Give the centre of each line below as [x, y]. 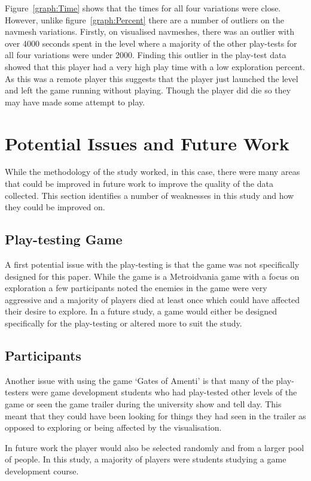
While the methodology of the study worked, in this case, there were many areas [153, 172]
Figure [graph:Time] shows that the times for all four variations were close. [143, 8]
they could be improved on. [55, 207]
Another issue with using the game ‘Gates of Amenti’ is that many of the [139, 380]
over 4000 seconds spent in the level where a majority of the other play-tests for [151, 43]
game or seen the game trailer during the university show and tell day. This [143, 404]
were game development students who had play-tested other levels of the [164, 392]
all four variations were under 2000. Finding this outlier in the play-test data [146, 55]
